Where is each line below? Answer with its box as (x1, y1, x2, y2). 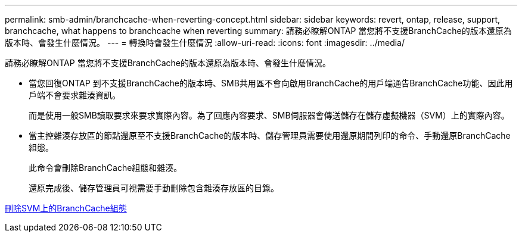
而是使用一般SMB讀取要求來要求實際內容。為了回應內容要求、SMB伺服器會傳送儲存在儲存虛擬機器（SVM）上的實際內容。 (29, 110, 509, 120)
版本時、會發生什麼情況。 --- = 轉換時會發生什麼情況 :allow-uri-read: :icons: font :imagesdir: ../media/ (5, 38, 405, 48)
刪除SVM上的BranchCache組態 (5, 203, 127, 213)
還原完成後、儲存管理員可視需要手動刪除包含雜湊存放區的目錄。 (29, 183, 279, 193)
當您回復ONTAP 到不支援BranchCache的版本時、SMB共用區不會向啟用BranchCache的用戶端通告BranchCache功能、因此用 (29, 78, 513, 88)
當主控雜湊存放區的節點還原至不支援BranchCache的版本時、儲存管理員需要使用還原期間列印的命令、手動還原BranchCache (29, 130, 511, 141)
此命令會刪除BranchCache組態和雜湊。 (29, 163, 182, 173)
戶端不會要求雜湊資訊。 (29, 90, 120, 100)
